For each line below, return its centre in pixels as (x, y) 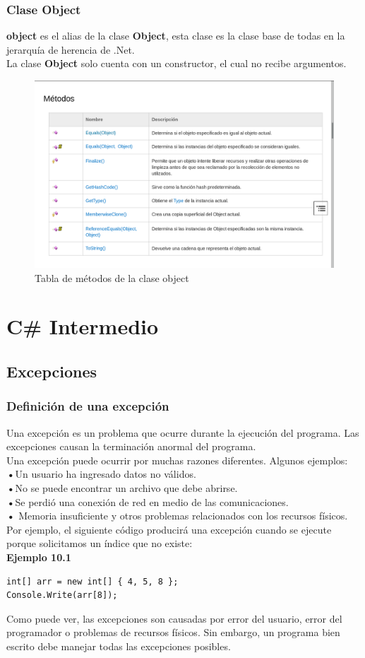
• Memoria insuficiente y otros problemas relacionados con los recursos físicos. (177, 516)
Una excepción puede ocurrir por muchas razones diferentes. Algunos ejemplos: (177, 460)
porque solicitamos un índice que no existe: (100, 543)
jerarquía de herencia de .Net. (71, 49)
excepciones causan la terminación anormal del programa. (131, 446)
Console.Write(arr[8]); (62, 595)
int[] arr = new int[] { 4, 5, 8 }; (92, 581)
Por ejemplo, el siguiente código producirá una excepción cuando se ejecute (169, 529)
